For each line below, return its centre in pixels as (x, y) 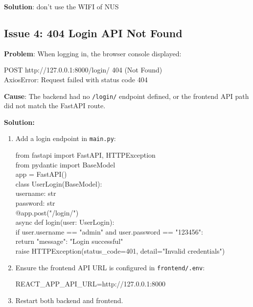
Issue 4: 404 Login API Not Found (93, 33)
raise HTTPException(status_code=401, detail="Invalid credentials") (120, 251)
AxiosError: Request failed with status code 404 (76, 79)
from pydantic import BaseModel (65, 164)
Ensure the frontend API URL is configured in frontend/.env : (110, 267)
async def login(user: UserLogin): (65, 222)
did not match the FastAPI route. (55, 106)
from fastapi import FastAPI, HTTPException (85, 155)
